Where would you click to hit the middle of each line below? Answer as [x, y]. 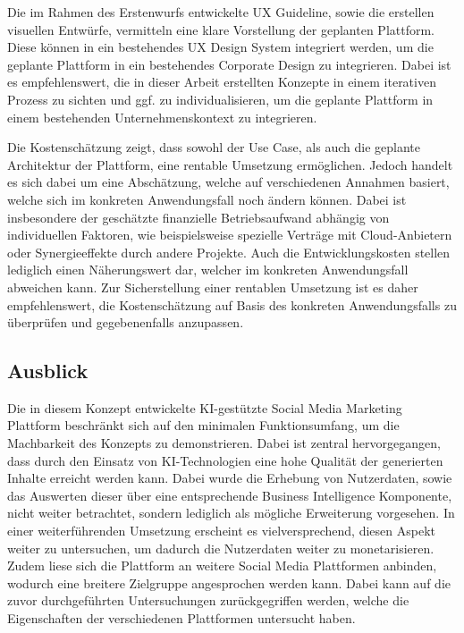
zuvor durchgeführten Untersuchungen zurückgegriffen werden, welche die [208, 600]
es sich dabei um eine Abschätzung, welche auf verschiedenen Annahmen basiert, [228, 182]
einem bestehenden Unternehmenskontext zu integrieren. [162, 117]
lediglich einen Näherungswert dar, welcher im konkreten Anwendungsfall [208, 270]
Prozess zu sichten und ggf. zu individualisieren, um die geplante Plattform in [220, 99]
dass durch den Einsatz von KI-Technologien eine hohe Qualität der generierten [225, 460]
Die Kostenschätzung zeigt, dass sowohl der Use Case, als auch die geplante [214, 147]
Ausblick [48, 371]
